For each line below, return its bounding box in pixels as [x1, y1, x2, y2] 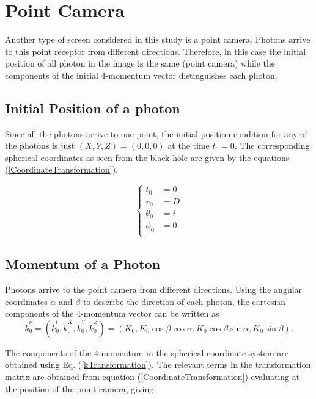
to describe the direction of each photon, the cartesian [83, 295, 286, 307]
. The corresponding [234, 139, 310, 152]
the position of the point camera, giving [5, 382, 154, 395]
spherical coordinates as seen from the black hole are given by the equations [5, 151, 290, 164]
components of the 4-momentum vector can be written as [5, 307, 219, 320]
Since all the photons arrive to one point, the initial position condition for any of [5, 127, 307, 140]
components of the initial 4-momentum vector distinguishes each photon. [5, 68, 277, 81]
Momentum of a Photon [5, 254, 161, 273]
